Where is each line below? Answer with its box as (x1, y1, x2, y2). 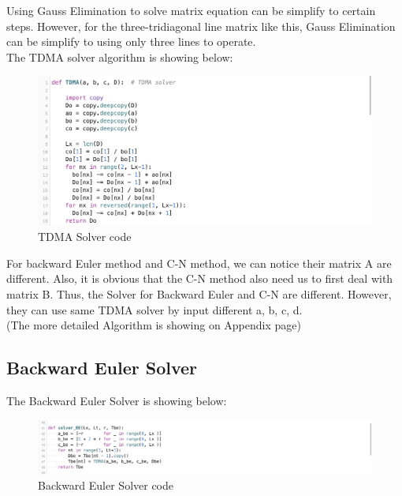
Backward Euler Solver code (38, 477, 174, 494)
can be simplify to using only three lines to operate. (6, 33, 256, 50)
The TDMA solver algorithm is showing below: (6, 48, 233, 65)
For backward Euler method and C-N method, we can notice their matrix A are (6, 254, 392, 271)
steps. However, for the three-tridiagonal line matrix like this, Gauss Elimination (6, 17, 396, 34)
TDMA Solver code (38, 228, 132, 245)
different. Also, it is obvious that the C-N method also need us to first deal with (6, 270, 393, 287)
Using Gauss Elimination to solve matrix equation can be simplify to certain (6, 2, 376, 18)
